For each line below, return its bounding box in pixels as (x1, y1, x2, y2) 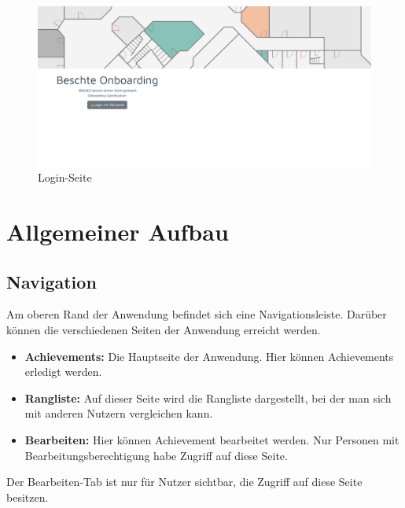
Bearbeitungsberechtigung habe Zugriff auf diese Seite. (24, 447, 288, 463)
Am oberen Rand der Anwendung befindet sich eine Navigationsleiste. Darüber (6, 306, 387, 322)
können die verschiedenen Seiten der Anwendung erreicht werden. (6, 322, 321, 338)
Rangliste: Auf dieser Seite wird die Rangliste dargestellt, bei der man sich (24, 389, 392, 406)
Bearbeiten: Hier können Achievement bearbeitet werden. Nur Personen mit (24, 432, 399, 448)
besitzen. (6, 488, 49, 505)
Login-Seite (38, 169, 92, 186)
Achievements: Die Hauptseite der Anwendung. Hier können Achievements (24, 348, 394, 364)
